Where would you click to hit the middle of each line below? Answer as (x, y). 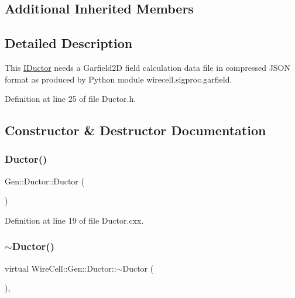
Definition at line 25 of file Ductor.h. (71, 99)
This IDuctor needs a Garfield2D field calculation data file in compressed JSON (148, 67)
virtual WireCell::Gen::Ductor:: (61, 268)
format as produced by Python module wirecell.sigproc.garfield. (119, 79)
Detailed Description (69, 43)
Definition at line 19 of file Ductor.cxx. (74, 220)
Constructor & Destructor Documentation (136, 130)
